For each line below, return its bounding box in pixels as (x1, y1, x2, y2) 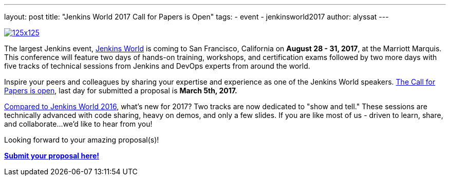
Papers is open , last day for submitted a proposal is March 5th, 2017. (4, 86, 237, 95)
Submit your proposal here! (4, 151, 99, 160)
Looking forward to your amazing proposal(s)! (4, 135, 159, 144)
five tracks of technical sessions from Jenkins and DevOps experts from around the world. (4, 62, 310, 70)
